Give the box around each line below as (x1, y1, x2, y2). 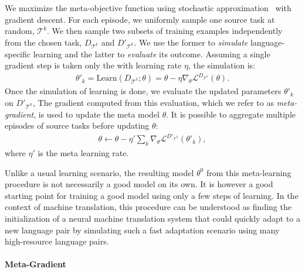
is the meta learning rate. (38, 147, 129, 159)
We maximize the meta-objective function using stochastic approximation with (5, 2, 292, 13)
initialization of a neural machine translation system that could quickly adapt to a (5, 212, 300, 225)
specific (5, 47, 31, 60)
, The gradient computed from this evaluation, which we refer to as (33, 96, 274, 108)
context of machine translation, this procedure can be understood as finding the (5, 201, 292, 213)
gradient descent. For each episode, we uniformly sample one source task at (5, 13, 275, 25)
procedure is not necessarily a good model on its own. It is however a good (5, 178, 273, 190)
